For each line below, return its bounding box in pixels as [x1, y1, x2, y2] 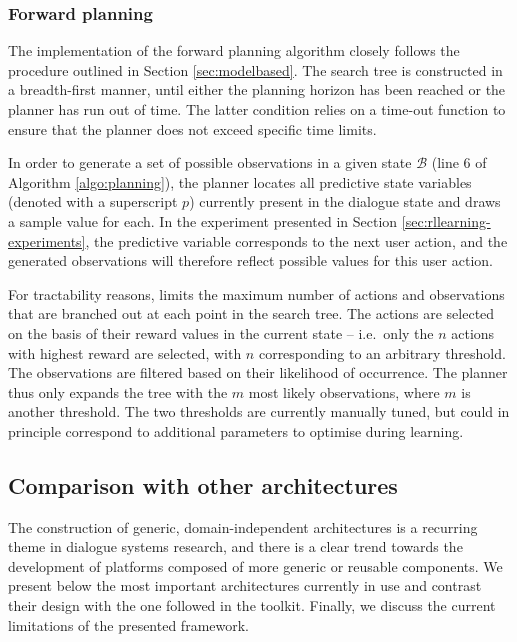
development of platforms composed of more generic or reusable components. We [8, 555, 503, 576]
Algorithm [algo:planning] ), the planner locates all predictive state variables [8, 171, 472, 192]
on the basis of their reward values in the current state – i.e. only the [8, 322, 434, 343]
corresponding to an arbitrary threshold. [258, 342, 506, 363]
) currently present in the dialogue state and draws [189, 191, 501, 212]
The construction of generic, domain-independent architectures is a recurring [8, 516, 478, 537]
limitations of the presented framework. [8, 614, 249, 635]
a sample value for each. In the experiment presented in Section [8, 210, 398, 231]
